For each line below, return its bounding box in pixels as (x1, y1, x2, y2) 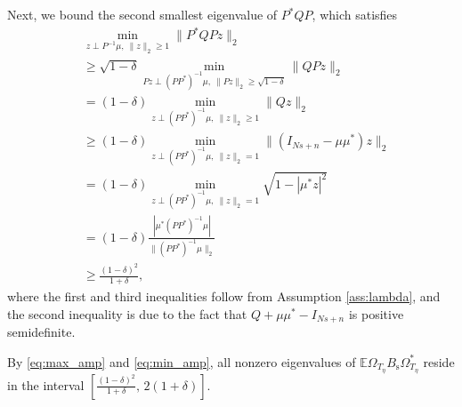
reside (423, 352, 455, 371)
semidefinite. (7, 323, 76, 341)
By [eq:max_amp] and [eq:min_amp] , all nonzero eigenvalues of (7, 352, 356, 371)
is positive (348, 304, 404, 323)
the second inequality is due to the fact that (7, 304, 247, 323)
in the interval (7, 375, 85, 394)
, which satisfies (312, 5, 398, 23)
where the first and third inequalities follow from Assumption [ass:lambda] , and (7, 287, 441, 306)
